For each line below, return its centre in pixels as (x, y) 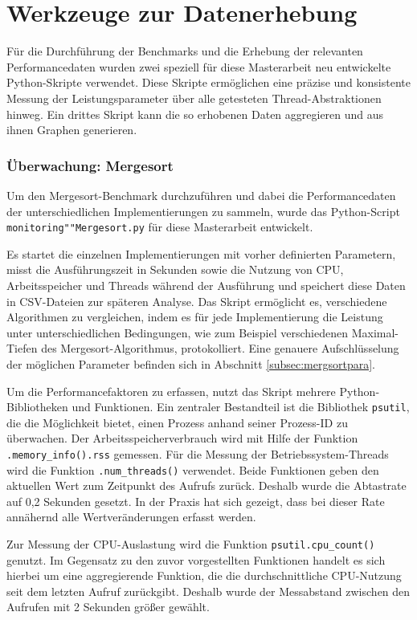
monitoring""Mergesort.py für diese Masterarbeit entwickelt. (160, 227)
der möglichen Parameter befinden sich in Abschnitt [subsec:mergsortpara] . (191, 363)
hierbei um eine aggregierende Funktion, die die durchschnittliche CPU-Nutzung (204, 575)
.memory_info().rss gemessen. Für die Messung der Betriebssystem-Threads (198, 453)
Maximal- (375, 332)
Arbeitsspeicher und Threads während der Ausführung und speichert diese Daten (206, 285)
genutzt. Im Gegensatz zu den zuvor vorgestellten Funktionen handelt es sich (196, 559)
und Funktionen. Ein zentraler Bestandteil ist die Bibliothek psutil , (241, 407)
